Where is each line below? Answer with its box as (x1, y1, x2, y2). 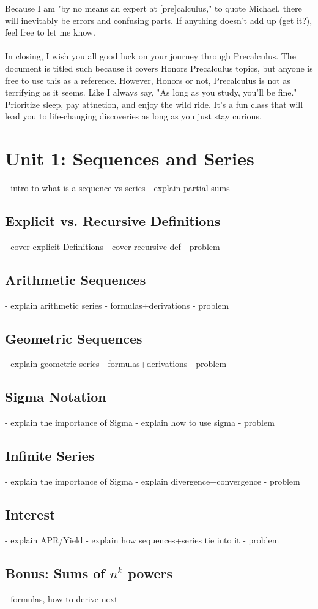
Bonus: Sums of (5, 563, 105, 582)
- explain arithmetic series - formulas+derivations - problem (5, 298, 229, 311)
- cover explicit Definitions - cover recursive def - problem (5, 240, 220, 252)
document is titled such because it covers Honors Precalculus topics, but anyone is (5, 61, 313, 74)
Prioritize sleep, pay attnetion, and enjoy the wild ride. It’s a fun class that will (5, 97, 303, 110)
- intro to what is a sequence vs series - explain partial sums (5, 181, 230, 194)
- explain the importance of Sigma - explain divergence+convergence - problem (5, 475, 300, 488)
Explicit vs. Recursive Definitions (5, 211, 221, 230)
